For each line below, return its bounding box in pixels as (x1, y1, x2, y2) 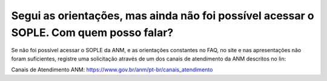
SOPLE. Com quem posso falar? (11, 26, 174, 39)
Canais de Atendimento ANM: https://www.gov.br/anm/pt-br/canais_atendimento (11, 66, 213, 73)
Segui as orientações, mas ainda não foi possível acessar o (11, 9, 314, 22)
